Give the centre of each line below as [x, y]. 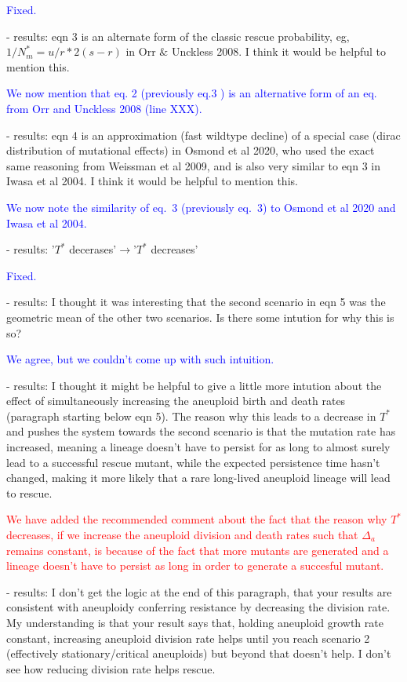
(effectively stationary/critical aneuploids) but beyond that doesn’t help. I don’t [199, 653]
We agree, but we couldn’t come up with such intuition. [140, 359]
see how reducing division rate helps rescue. [111, 668]
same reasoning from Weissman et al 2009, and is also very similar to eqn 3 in [194, 165]
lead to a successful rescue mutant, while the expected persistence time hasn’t [193, 462]
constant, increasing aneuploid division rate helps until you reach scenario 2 [188, 638]
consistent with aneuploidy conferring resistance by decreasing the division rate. [198, 607]
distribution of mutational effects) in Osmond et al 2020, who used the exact [191, 150]
